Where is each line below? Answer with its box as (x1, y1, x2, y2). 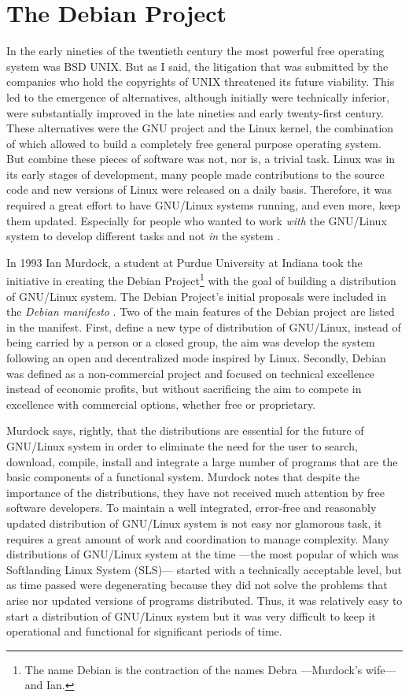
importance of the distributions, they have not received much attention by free (6, 484, 385, 500)
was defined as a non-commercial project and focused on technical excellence (6, 365, 375, 381)
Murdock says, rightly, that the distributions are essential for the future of (6, 422, 364, 439)
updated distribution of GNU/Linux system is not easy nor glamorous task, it (6, 515, 382, 531)
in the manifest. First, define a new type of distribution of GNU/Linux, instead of (6, 318, 401, 335)
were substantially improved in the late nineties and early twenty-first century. (6, 104, 385, 120)
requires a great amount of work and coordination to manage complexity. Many (6, 530, 389, 547)
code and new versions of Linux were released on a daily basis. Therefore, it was (6, 181, 392, 198)
